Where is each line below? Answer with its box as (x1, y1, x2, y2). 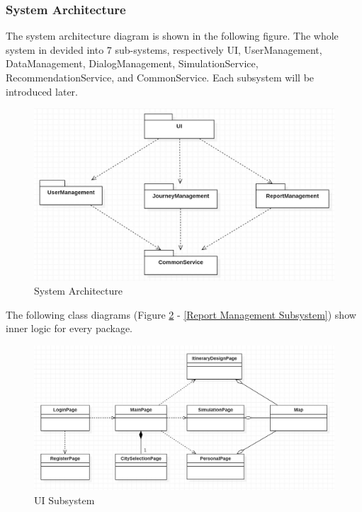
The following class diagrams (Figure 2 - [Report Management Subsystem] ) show (6, 307, 356, 322)
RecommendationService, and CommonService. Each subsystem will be (6, 70, 315, 84)
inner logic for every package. (6, 321, 133, 336)
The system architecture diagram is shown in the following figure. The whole (6, 28, 339, 43)
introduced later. (6, 84, 78, 98)
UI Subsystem (34, 492, 95, 507)
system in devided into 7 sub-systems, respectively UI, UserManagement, (6, 42, 322, 57)
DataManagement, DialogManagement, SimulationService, (6, 56, 259, 71)
